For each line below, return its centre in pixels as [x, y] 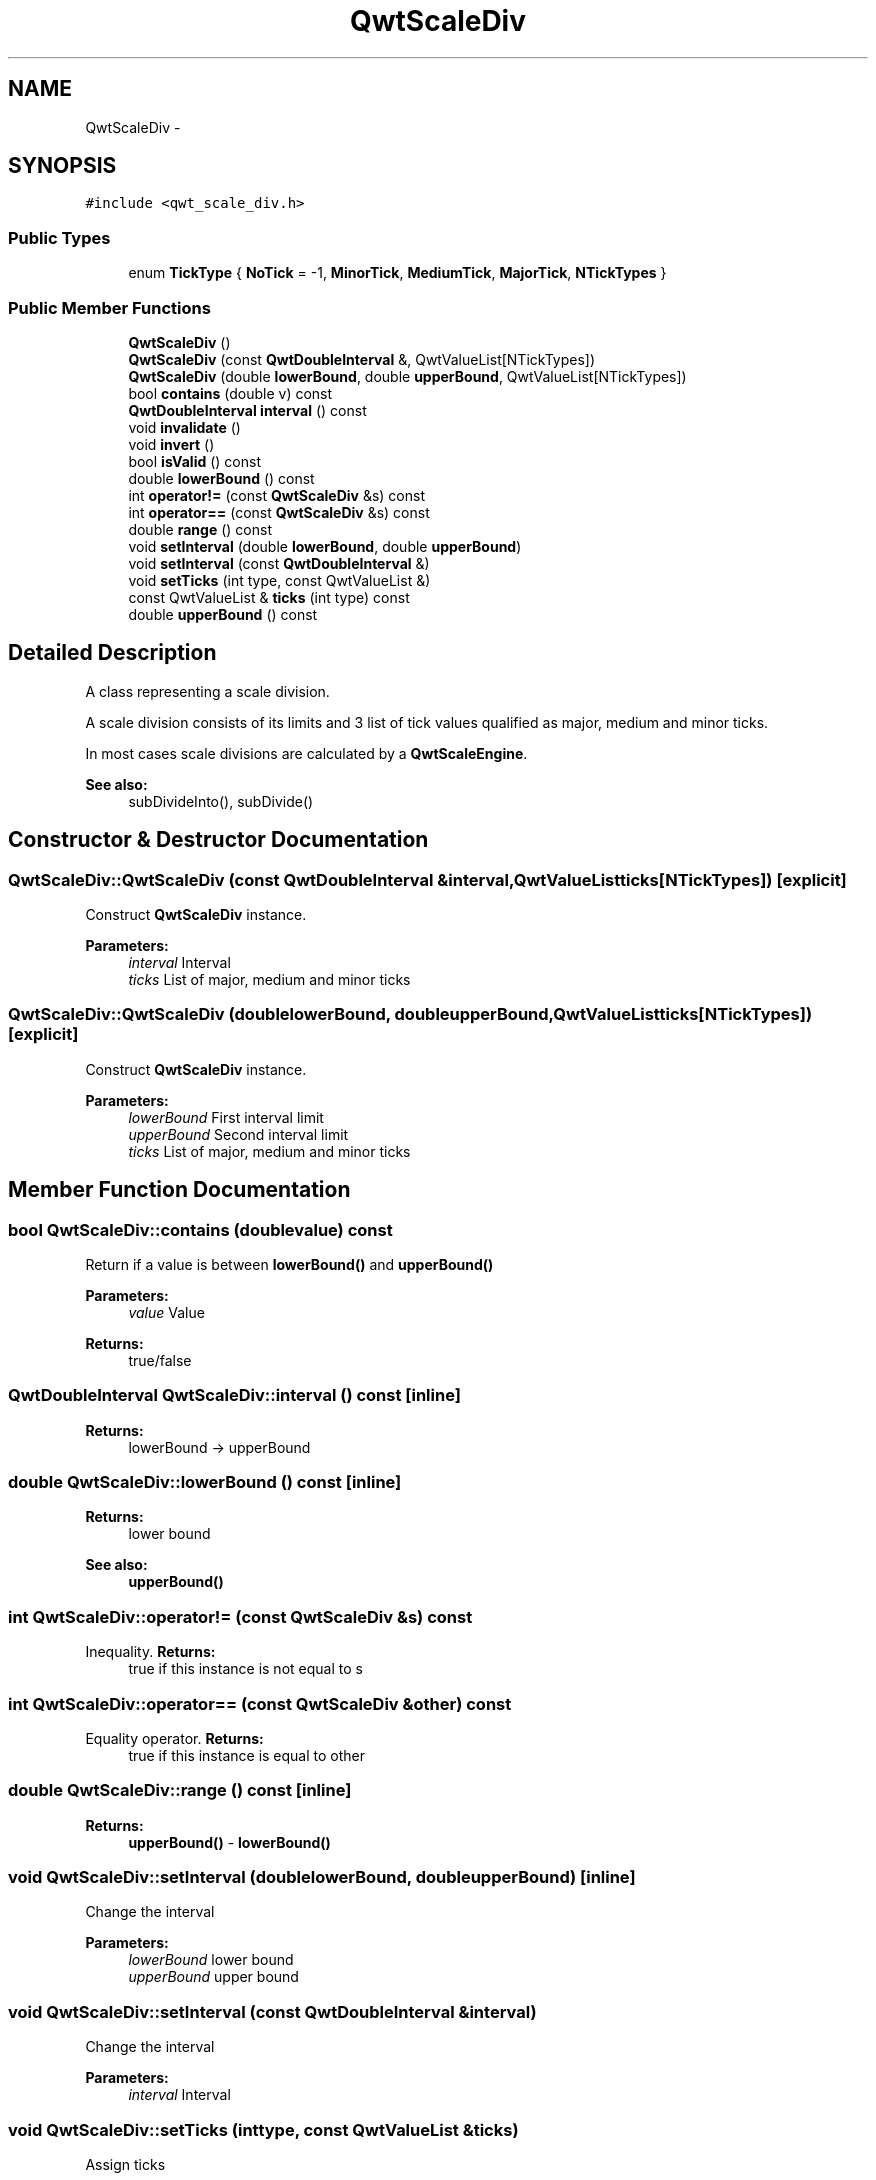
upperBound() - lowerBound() [229, 1842]
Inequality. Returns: [150, 1652]
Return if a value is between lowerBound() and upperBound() [289, 1264]
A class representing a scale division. [207, 691]
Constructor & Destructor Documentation [218, 840]
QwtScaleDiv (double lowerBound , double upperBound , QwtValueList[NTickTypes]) [407, 376]
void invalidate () [184, 427]
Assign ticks [125, 2164]
